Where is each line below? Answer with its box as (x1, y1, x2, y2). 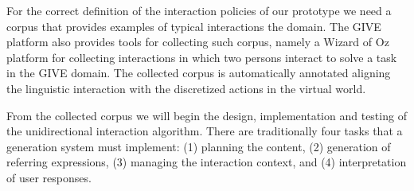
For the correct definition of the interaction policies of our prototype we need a (6, 2, 392, 18)
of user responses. (6, 169, 92, 185)
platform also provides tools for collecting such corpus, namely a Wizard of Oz (6, 33, 389, 50)
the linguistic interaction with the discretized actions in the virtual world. (6, 80, 366, 96)
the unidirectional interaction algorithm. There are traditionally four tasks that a (6, 123, 403, 139)
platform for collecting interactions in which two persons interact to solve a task (6, 49, 397, 65)
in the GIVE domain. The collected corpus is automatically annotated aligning (6, 64, 391, 81)
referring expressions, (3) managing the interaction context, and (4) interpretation (6, 154, 407, 170)
